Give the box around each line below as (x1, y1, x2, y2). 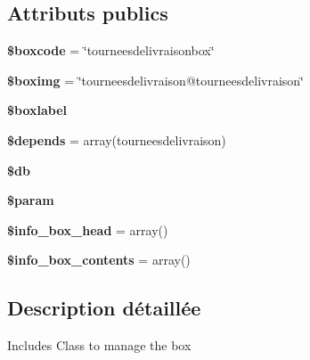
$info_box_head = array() (7, 220, 168, 239)
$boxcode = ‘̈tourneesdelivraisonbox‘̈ (7, 41, 215, 60)
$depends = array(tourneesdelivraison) (7, 130, 226, 149)
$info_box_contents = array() (7, 250, 191, 269)
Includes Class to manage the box (7, 336, 192, 355)
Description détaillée (7, 294, 201, 322)
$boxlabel (7, 101, 68, 119)
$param (7, 191, 54, 209)
